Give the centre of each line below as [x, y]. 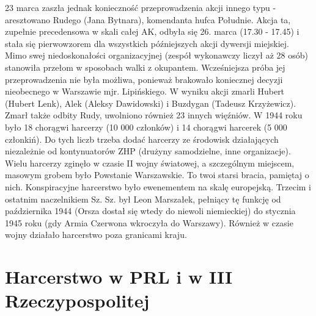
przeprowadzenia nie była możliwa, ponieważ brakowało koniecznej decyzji [144, 79]
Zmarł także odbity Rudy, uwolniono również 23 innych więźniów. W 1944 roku [154, 115]
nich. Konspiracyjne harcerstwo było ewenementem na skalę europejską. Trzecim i [158, 186]
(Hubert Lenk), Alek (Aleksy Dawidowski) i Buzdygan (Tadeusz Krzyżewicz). [151, 103]
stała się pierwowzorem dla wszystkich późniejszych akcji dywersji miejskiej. [147, 43]
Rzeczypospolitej [77, 300]
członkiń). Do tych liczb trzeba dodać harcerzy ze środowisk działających [142, 139]
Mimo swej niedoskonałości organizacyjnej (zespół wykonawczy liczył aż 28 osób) [156, 55]
